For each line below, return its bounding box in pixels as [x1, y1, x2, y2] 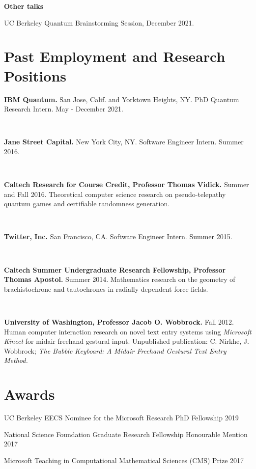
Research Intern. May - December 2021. [4, 104, 123, 114]
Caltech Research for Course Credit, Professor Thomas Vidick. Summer [4, 179, 249, 190]
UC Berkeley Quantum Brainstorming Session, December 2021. [4, 17, 194, 28]
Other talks [4, 1, 44, 11]
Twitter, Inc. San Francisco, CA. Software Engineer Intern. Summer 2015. [4, 231, 232, 242]
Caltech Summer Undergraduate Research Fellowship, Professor [4, 264, 226, 275]
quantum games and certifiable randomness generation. [4, 198, 170, 209]
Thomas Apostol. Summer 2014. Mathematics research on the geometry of [4, 274, 235, 284]
